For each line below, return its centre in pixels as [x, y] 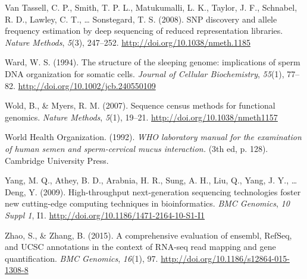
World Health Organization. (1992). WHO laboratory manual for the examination [153, 137]
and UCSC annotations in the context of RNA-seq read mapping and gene [140, 247]
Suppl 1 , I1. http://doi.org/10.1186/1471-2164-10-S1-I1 [105, 215]
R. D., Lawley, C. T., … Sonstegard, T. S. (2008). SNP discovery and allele [141, 19]
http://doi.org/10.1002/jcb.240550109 [87, 85]
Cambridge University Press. [57, 160]
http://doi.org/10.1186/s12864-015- [225, 258]
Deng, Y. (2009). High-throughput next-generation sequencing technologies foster [153, 191]
